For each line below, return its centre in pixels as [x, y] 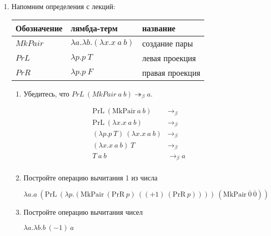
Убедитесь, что [47, 93]
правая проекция [171, 72]
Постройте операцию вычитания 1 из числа [91, 177]
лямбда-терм [94, 28]
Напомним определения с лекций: [63, 6]
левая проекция [169, 58]
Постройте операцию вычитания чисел [83, 212]
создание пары [168, 43]
